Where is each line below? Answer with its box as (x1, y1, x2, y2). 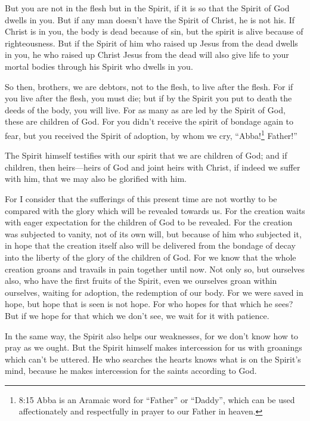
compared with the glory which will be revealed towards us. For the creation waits (5, 204, 305, 216)
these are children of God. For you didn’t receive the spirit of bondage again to (5, 115, 294, 128)
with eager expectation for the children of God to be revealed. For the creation (5, 216, 293, 228)
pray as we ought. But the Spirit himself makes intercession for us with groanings (5, 341, 302, 354)
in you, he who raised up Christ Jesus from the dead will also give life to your (5, 48, 289, 61)
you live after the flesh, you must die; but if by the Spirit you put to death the (5, 92, 292, 104)
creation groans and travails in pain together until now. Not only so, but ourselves (5, 262, 305, 275)
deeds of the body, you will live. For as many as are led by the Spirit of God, (5, 103, 286, 116)
